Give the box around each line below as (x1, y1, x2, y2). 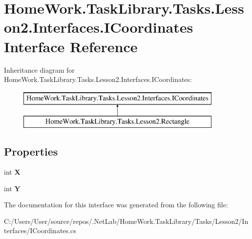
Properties (4, 144, 58, 159)
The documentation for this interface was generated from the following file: (4, 199, 228, 210)
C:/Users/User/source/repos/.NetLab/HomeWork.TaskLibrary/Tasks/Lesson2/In (4, 216, 249, 226)
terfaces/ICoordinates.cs (4, 225, 76, 236)
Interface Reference (4, 36, 138, 56)
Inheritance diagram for (4, 64, 75, 75)
